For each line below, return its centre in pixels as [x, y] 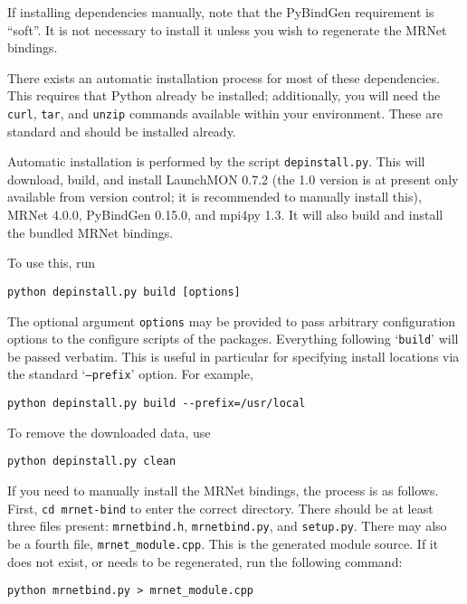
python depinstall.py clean [92, 462]
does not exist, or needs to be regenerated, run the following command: [205, 561]
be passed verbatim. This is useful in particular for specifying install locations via [233, 356]
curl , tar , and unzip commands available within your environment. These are [225, 113]
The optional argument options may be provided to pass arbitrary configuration [232, 321]
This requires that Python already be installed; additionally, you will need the [224, 95]
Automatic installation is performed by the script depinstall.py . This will [216, 161]
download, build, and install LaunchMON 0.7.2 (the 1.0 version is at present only [233, 179]
